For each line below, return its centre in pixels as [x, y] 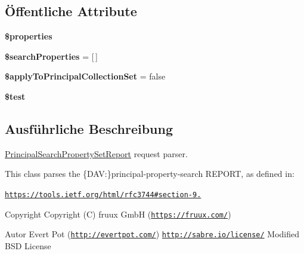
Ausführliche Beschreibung [89, 128]
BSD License [28, 245]
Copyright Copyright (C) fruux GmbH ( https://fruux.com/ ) [118, 214]
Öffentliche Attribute [71, 11]
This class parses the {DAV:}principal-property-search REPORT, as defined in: [150, 174]
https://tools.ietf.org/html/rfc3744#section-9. [103, 195]
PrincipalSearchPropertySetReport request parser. [96, 153]
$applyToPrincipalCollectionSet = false [85, 76]
